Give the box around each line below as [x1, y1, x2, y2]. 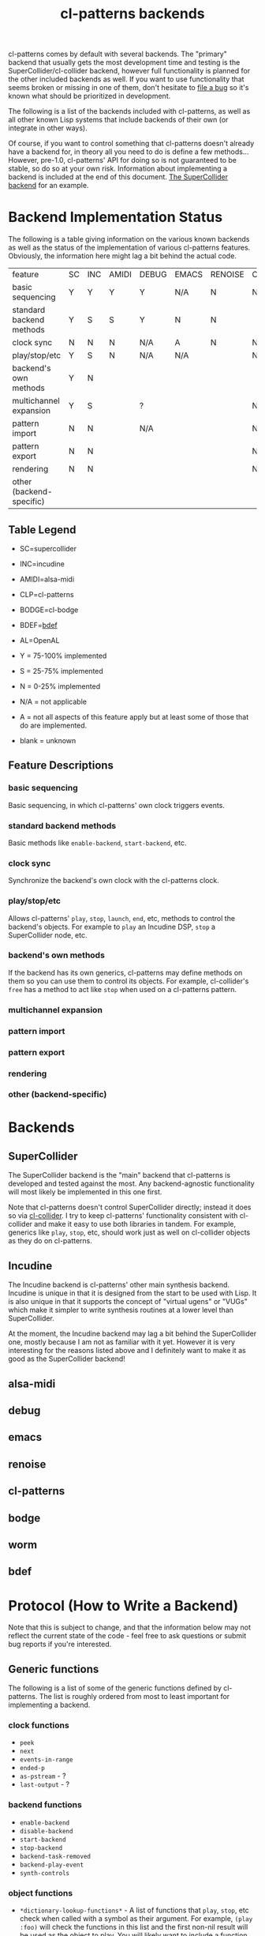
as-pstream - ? [19, 1771, 66, 1781]
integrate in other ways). [8, 123, 88, 133]
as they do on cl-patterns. [8, 1236, 93, 1246]
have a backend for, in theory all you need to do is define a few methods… [8, 147, 249, 156]
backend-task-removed [19, 1852, 91, 1860]
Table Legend [8, 523, 77, 536]
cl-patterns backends [60, 5, 205, 23]
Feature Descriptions [8, 759, 114, 773]
